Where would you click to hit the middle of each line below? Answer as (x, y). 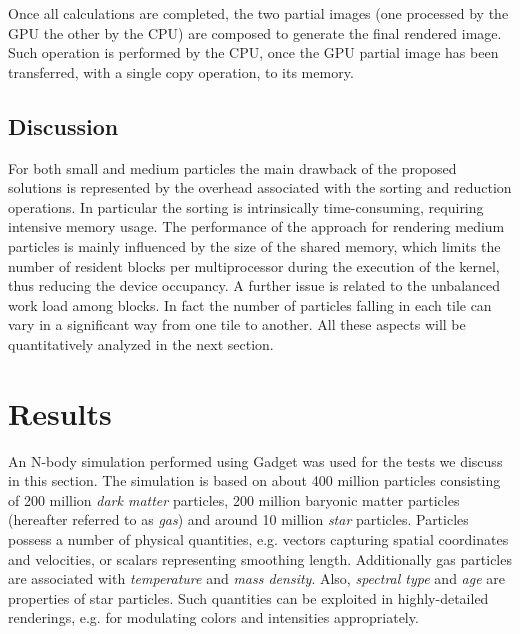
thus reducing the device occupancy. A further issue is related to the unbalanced (254, 285)
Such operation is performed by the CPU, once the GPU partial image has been (253, 52)
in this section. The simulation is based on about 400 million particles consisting (254, 480)
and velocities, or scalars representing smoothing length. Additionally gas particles (260, 558)
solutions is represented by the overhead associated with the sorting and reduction (260, 187)
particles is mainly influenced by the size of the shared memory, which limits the (254, 245)
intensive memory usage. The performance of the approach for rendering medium (256, 226)
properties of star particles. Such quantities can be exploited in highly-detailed (248, 597)
